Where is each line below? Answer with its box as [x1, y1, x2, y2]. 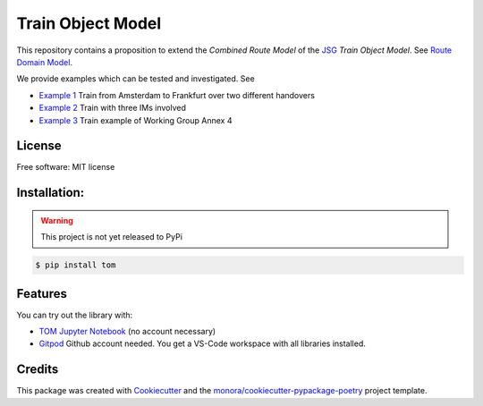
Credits [16, 362, 59, 377]
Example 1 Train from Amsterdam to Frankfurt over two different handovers [38, 89, 315, 100]
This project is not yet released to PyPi [40, 232, 183, 242]
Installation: [16, 185, 85, 200]
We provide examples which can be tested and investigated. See [16, 73, 255, 84]
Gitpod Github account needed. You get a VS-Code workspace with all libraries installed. [38, 338, 366, 349]
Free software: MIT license [16, 162, 115, 173]
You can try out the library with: [16, 309, 133, 320]
